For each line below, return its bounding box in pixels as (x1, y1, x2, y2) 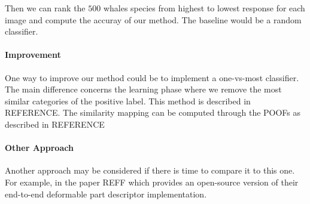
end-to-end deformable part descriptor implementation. (5, 187, 207, 200)
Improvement (5, 48, 61, 61)
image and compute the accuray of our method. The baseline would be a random (5, 13, 302, 26)
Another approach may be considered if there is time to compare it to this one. (5, 164, 295, 177)
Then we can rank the (5, 2, 86, 14)
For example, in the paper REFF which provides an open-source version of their (5, 175, 299, 188)
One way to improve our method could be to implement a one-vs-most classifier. (5, 71, 299, 84)
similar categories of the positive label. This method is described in (5, 94, 251, 107)
